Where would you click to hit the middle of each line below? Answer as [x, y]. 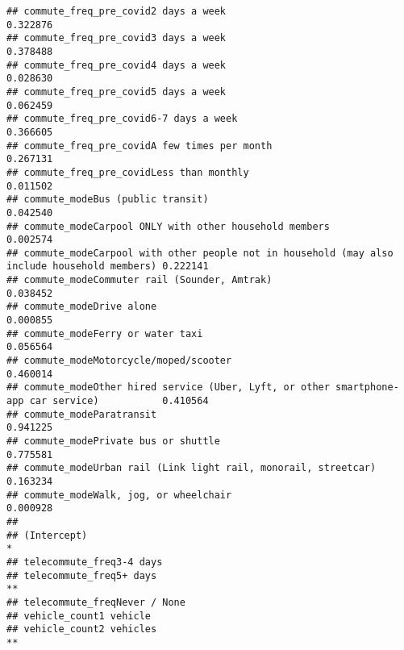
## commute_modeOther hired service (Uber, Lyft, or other [168, 387]
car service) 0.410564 [119, 401]
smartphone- [367, 387]
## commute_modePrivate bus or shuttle [113, 441]
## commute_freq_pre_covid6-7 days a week [122, 119]
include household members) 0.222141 [108, 267]
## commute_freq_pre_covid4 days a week [117, 65]
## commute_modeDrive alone [82, 307]
